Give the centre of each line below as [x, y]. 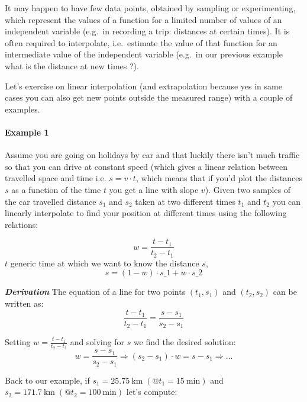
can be [285, 292]
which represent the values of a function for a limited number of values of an [143, 19]
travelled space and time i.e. [56, 178]
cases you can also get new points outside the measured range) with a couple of [149, 97]
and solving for [97, 342]
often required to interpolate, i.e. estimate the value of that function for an [141, 42]
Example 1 [27, 132]
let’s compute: [152, 392]
